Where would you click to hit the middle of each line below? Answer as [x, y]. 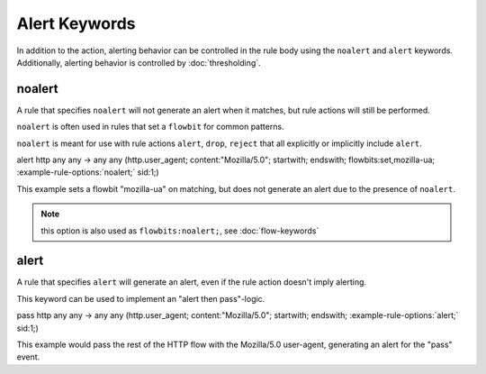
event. [28, 357]
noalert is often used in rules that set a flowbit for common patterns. [150, 127]
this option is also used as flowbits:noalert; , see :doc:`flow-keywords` [180, 231]
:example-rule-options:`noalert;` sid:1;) [88, 172]
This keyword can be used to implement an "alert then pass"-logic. [141, 298]
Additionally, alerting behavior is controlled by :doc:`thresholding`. [139, 62]
